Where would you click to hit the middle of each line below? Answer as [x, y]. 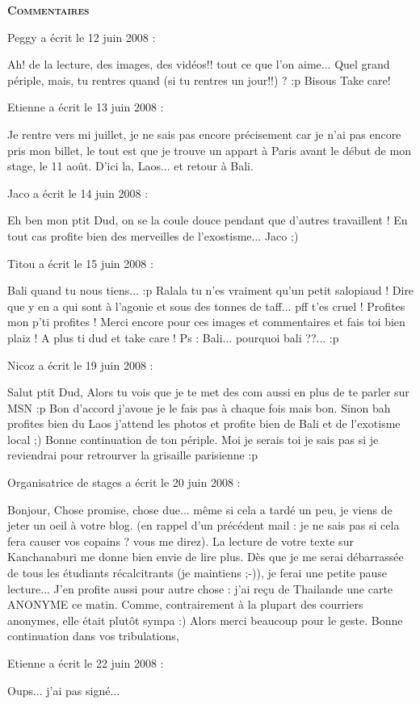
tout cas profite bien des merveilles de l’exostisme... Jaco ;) [153, 235]
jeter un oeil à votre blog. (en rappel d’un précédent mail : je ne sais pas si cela [204, 525]
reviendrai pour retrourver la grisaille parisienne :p [133, 455]
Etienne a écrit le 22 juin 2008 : [86, 663]
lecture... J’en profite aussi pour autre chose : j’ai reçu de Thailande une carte [200, 588]
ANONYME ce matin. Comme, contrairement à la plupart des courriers [185, 604]
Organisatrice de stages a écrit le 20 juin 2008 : [124, 482]
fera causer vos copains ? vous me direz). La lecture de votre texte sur [181, 541]
